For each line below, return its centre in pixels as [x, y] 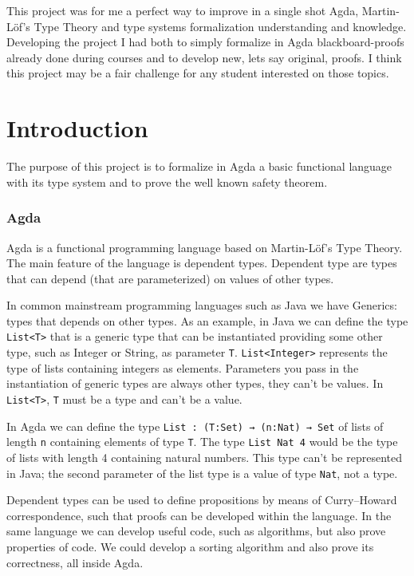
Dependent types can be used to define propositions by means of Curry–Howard [202, 500]
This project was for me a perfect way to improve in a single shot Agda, [183, 10]
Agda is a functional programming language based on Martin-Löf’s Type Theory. [205, 247]
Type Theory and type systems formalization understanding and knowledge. [220, 26]
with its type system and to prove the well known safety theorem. [167, 181]
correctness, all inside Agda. [75, 562]
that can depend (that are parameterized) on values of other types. [170, 278]
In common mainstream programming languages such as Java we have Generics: [202, 305]
